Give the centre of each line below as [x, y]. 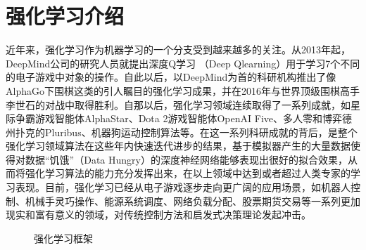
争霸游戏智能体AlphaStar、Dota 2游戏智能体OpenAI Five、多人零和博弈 [179, 118]
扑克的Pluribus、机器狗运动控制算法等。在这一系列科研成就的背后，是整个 [186, 132]
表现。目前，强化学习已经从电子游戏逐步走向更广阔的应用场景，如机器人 [183, 187]
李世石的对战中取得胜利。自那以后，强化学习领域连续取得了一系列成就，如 [178, 104]
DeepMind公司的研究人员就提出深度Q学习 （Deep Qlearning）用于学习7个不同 [183, 63]
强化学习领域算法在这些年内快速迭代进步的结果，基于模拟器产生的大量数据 [178, 146]
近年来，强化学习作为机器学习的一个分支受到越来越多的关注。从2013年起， [178, 50]
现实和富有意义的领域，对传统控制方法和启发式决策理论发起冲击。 [158, 215]
